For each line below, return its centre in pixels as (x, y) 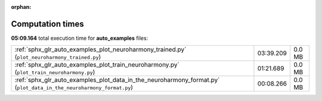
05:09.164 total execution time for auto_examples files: (80, 38)
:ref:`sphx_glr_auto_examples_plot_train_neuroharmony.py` (97, 65)
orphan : (21, 7)
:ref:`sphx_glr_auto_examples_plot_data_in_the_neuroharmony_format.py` (117, 80)
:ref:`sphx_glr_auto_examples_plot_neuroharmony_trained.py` (100, 49)
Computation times (47, 24)
